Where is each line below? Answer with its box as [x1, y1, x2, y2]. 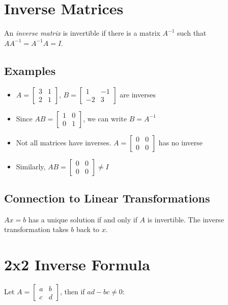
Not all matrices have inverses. [16, 137, 111, 147]
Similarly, [16, 161, 46, 171]
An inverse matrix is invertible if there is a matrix [4, 28, 160, 38]
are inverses [120, 89, 156, 99]
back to [76, 224, 100, 235]
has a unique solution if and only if [28, 214, 137, 224]
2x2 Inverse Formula [4, 254, 150, 275]
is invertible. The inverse [147, 214, 224, 224]
